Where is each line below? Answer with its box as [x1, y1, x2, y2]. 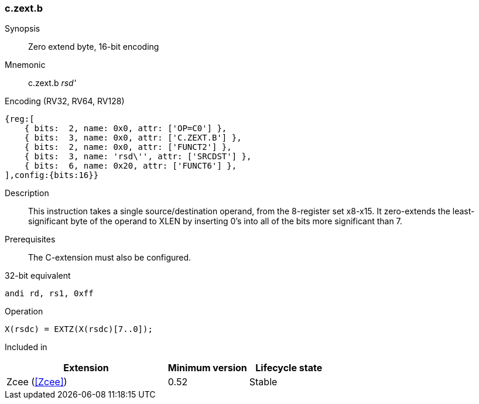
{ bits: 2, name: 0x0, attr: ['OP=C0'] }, [24, 124, 227, 133]
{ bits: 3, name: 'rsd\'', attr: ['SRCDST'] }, [24, 152, 252, 162]
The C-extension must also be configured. [28, 252, 191, 263]
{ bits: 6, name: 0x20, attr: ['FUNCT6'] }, [24, 161, 237, 171]
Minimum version [167, 362, 247, 374]
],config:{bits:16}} [5, 170, 99, 180]
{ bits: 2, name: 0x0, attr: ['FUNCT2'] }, [24, 142, 232, 152]
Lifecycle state [255, 362, 323, 374]
